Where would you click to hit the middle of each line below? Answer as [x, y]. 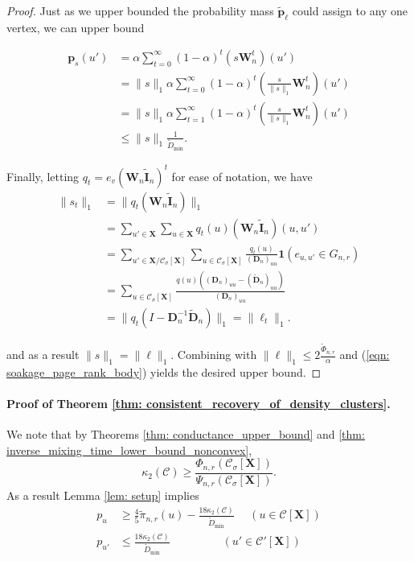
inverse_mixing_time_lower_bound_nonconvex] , [129, 450]
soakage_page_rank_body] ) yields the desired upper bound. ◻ [164, 371]
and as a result [43, 355]
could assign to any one [350, 10]
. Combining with [214, 355]
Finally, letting [43, 176]
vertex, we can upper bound [76, 27]
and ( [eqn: [365, 355]
